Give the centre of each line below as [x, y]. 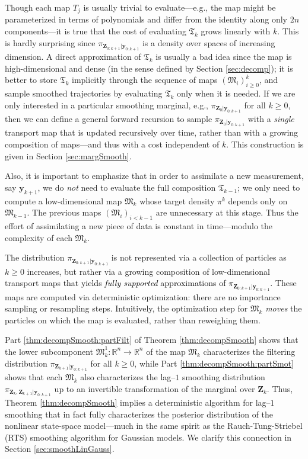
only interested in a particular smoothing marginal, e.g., [107, 105]
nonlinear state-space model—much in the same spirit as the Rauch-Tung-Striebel [154, 426]
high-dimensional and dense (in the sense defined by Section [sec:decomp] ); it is [149, 68]
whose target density [177, 200]
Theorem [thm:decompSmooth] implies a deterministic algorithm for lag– [138, 402]
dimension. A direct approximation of [73, 57]
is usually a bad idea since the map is [224, 57]
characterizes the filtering [249, 351]
